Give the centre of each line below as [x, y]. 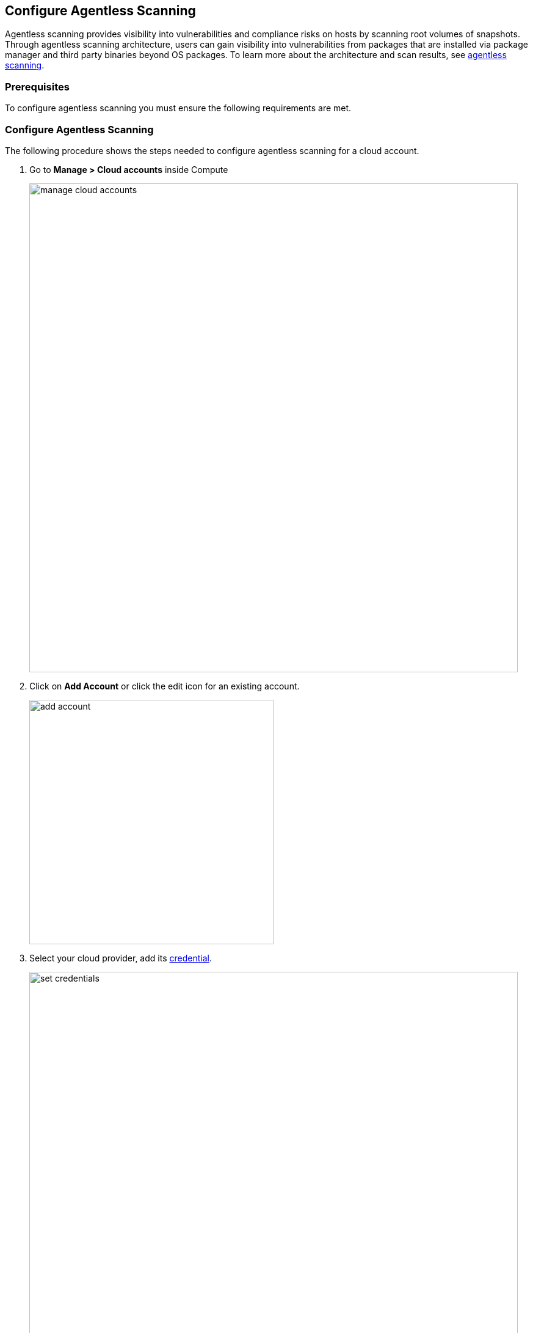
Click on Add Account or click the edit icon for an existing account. [165, 686]
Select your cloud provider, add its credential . [121, 958]
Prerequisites [37, 86]
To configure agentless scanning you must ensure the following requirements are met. [178, 108]
